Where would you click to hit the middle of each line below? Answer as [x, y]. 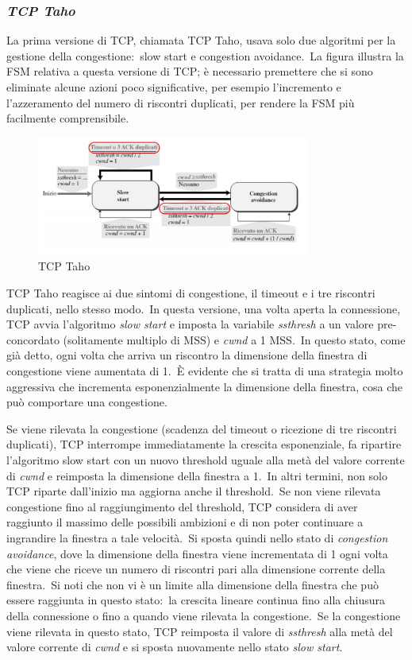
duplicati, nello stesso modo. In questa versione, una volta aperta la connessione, [204, 308]
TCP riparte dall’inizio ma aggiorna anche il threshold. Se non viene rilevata [194, 491]
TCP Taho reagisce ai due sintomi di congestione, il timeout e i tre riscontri [191, 293]
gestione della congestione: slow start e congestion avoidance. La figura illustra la [205, 55]
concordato [33, 339]
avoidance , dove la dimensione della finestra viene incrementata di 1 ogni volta [197, 553]
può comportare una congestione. [87, 402]
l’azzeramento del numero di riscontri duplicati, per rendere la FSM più [181, 102]
